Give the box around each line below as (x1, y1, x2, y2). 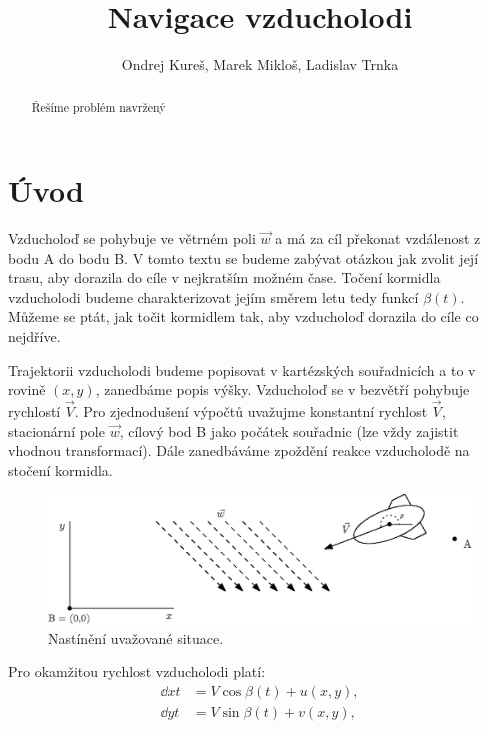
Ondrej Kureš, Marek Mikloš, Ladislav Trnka (121, 54, 399, 75)
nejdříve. (8, 326, 61, 347)
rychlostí (8, 401, 61, 422)
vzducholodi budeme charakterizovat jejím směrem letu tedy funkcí (8, 286, 419, 307)
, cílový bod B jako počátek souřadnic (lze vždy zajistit (119, 420, 459, 441)
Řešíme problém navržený (31, 98, 166, 115)
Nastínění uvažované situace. (48, 627, 224, 648)
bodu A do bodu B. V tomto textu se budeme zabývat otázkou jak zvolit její (8, 247, 479, 268)
